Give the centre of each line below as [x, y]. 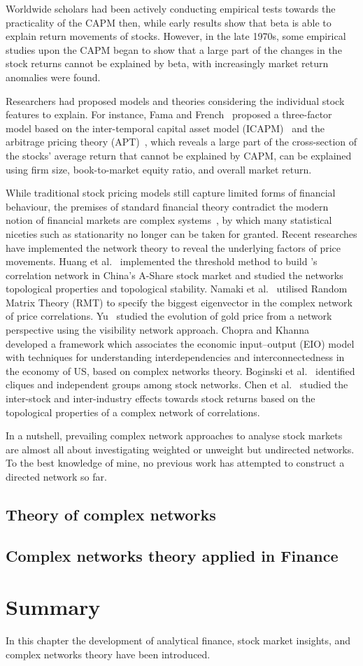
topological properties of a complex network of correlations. [133, 412]
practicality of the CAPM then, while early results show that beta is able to [169, 22]
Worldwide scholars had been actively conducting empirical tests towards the [171, 8]
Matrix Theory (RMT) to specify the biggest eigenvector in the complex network [179, 302]
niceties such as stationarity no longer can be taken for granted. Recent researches [181, 233]
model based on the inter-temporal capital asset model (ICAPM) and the [165, 128]
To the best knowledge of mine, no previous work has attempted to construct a [175, 463]
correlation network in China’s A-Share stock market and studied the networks [175, 275]
